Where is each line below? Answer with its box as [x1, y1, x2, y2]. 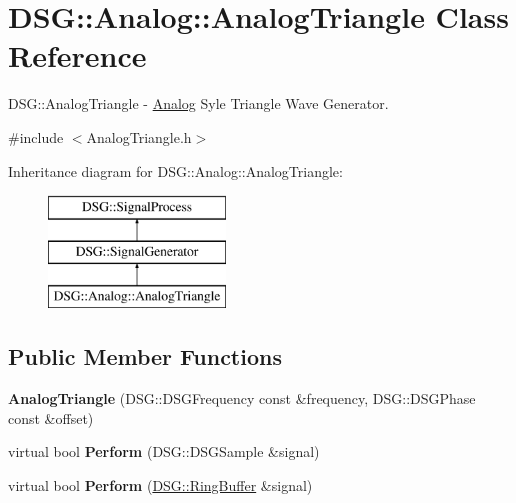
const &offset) [8, 407, 94, 428]
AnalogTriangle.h [86, 126, 192, 147]
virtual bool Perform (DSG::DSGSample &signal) [8, 441, 320, 462]
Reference [8, 35, 147, 76]
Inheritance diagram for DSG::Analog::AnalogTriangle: [8, 160, 343, 181]
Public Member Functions [8, 341, 282, 372]
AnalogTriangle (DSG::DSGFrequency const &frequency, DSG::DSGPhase [8, 388, 476, 409]
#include [8, 126, 64, 147]
